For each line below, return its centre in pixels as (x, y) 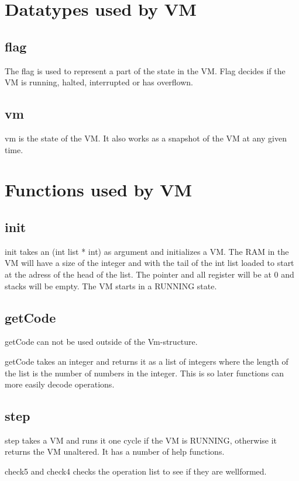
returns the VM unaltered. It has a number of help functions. (115, 451)
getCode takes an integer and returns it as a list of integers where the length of (147, 361)
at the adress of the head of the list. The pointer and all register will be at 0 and (149, 274)
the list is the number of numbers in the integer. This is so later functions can (145, 373)
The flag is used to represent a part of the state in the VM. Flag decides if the (145, 70)
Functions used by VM (99, 190)
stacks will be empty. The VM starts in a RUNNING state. (111, 286)
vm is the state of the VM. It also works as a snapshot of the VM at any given (146, 138)
